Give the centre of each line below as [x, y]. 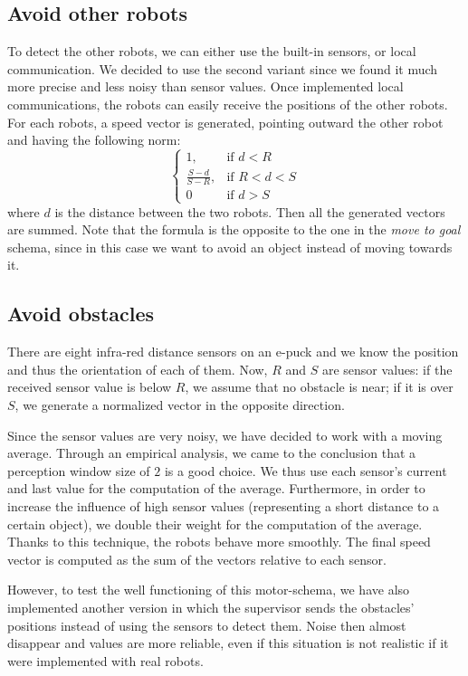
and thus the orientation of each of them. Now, [138, 369]
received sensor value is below [90, 387]
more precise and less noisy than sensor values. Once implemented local [205, 86]
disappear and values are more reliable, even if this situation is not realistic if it [228, 643]
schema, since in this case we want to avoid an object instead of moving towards [230, 247]
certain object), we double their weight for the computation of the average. [215, 524]
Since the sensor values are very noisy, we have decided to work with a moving [225, 435]
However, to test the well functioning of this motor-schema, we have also [209, 590]
